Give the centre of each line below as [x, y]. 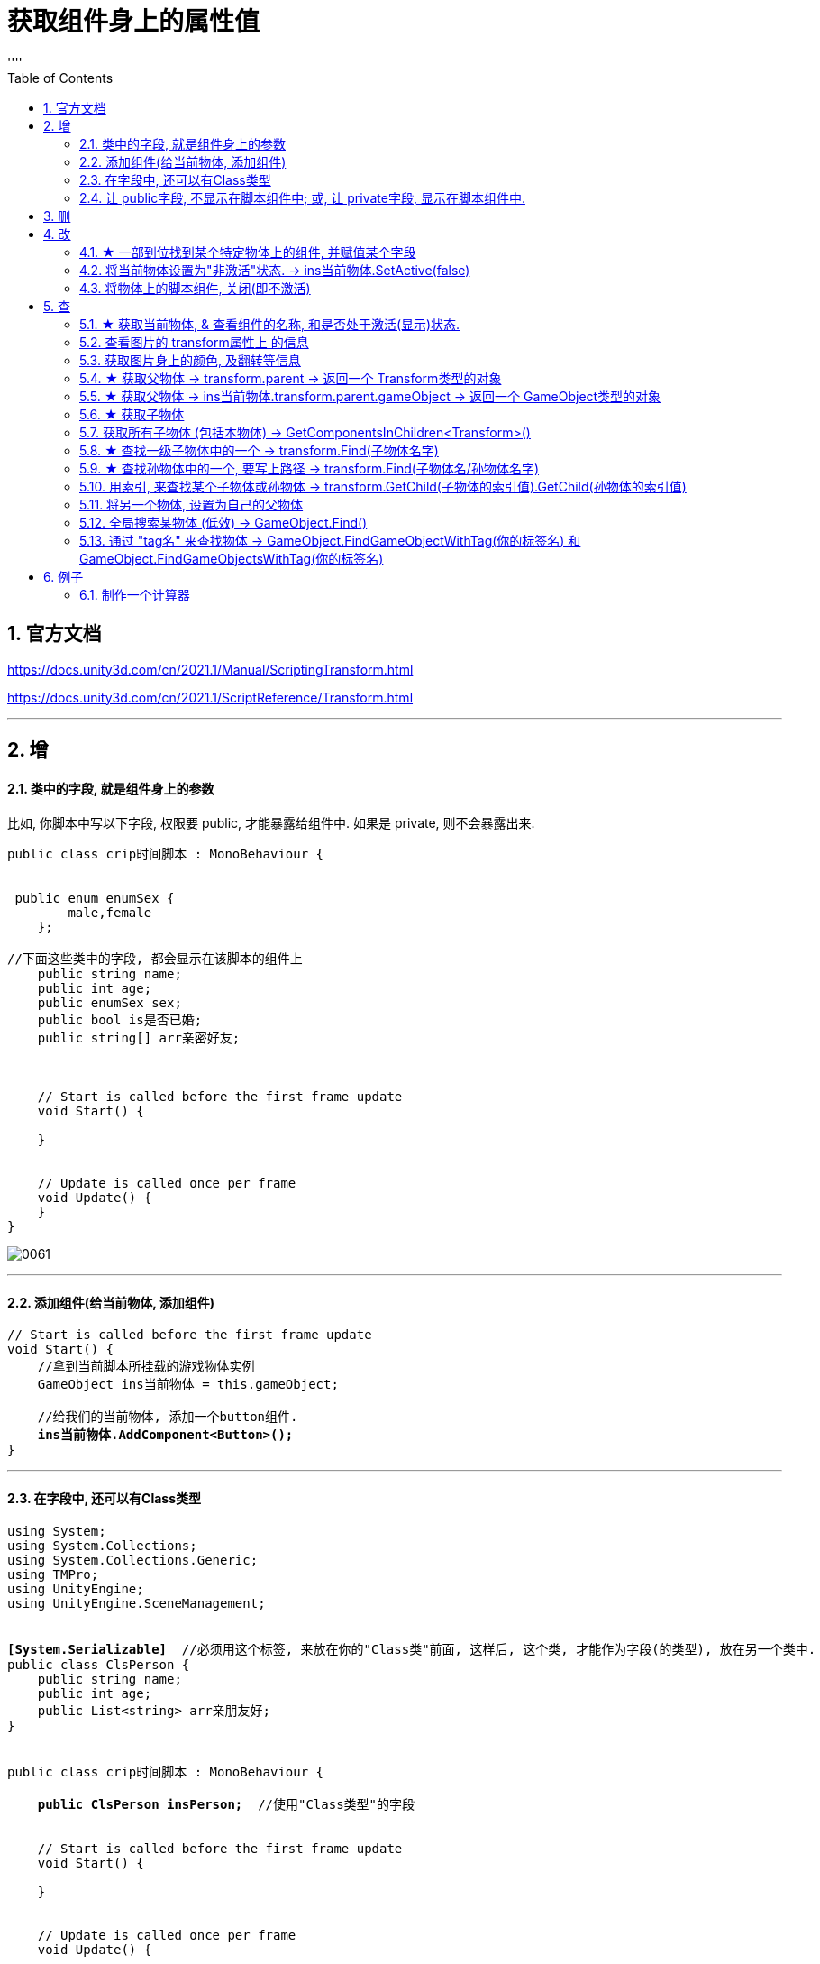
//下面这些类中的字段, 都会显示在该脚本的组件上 [155, 959]
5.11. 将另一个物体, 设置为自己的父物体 [191, 504]
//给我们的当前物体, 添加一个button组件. [168, 1417]
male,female [110, 913]
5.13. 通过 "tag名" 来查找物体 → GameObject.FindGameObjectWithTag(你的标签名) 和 [330, 540]
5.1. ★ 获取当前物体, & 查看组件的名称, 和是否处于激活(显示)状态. [270, 324]
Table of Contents [60, 78]
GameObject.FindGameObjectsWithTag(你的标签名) [232, 558]
